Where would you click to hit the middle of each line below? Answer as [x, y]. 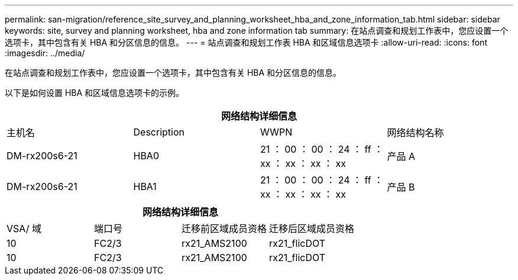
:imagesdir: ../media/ [45, 53]
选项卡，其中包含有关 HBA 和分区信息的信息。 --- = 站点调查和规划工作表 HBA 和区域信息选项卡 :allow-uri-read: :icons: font [246, 42]
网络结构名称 [415, 133]
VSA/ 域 [24, 228]
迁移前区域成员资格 [224, 228]
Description [159, 132]
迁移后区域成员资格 [312, 228]
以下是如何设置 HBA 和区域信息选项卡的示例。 [95, 93]
